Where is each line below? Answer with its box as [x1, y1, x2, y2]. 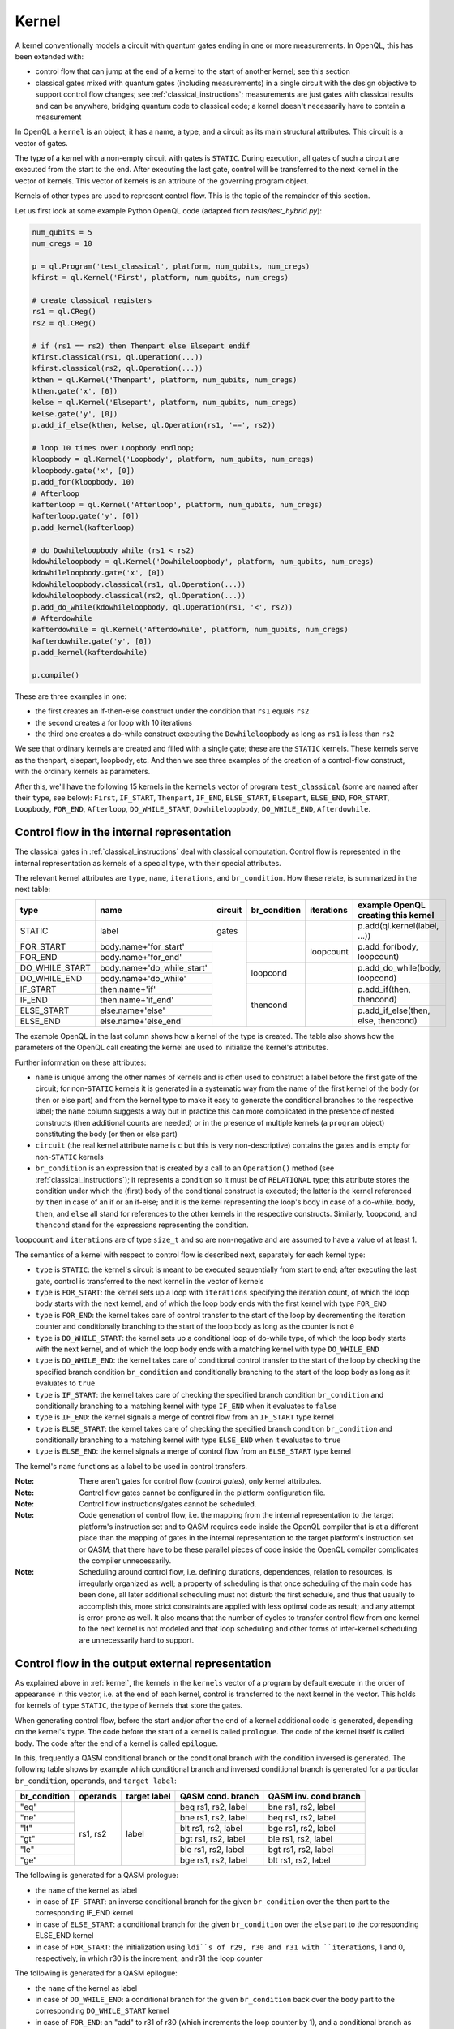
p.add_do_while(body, [358, 963, 442, 974]
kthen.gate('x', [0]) [32, 386, 118, 396]
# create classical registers [32, 295, 152, 304]
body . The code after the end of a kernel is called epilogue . [15, 1738, 219, 1748]
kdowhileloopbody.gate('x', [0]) [32, 568, 165, 578]
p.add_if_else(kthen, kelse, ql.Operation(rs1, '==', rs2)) [32, 420, 276, 430]
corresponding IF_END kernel [35, 1908, 134, 1918]
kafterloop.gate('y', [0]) [32, 511, 139, 521]
